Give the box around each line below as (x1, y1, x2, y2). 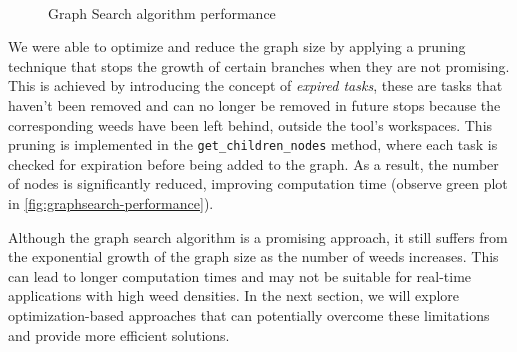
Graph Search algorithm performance (48, 2, 276, 23)
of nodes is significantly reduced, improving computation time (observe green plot (8, 173, 508, 194)
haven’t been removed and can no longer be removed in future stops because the (8, 94, 501, 115)
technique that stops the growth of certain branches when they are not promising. (8, 55, 510, 76)
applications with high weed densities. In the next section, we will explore (8, 285, 460, 306)
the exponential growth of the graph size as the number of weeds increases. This (8, 246, 499, 267)
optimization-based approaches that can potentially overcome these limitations (8, 304, 490, 325)
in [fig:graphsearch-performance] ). (8, 193, 214, 213)
